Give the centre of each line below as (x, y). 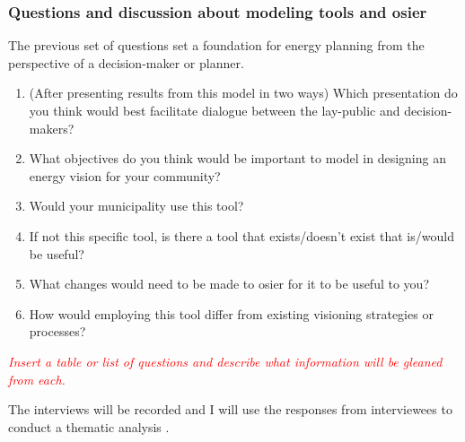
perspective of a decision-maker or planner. (126, 62)
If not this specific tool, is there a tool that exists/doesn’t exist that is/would (241, 235)
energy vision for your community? (125, 175)
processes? (57, 331)
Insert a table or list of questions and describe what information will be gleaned (225, 361)
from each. (37, 379)
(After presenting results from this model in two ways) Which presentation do (243, 93)
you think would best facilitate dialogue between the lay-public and (215, 110)
